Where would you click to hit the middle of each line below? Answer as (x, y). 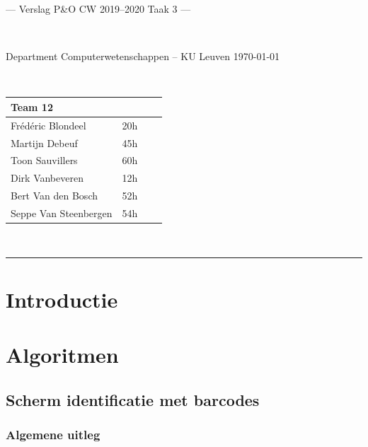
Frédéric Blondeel (48, 125)
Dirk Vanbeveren (47, 178)
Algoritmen (62, 355)
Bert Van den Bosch (54, 196)
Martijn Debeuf (44, 143)
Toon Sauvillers (44, 160)
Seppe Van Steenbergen (62, 213)
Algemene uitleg (53, 435)
